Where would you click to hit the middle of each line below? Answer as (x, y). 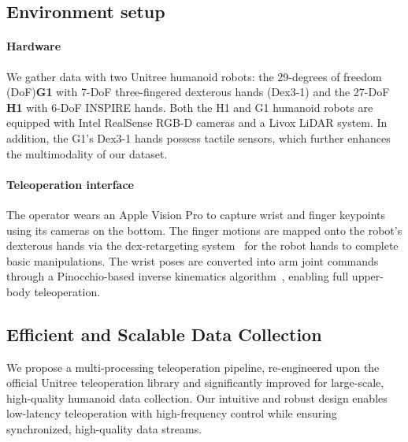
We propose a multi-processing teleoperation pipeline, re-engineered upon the (193, 367)
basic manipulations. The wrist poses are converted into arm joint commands (193, 260)
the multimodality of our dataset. (87, 153)
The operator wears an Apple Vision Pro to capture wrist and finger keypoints (196, 214)
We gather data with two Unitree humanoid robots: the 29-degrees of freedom (194, 76)
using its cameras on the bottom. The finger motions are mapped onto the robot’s (204, 230)
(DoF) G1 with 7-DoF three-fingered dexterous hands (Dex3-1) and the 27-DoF (198, 92)
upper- (367, 276)
